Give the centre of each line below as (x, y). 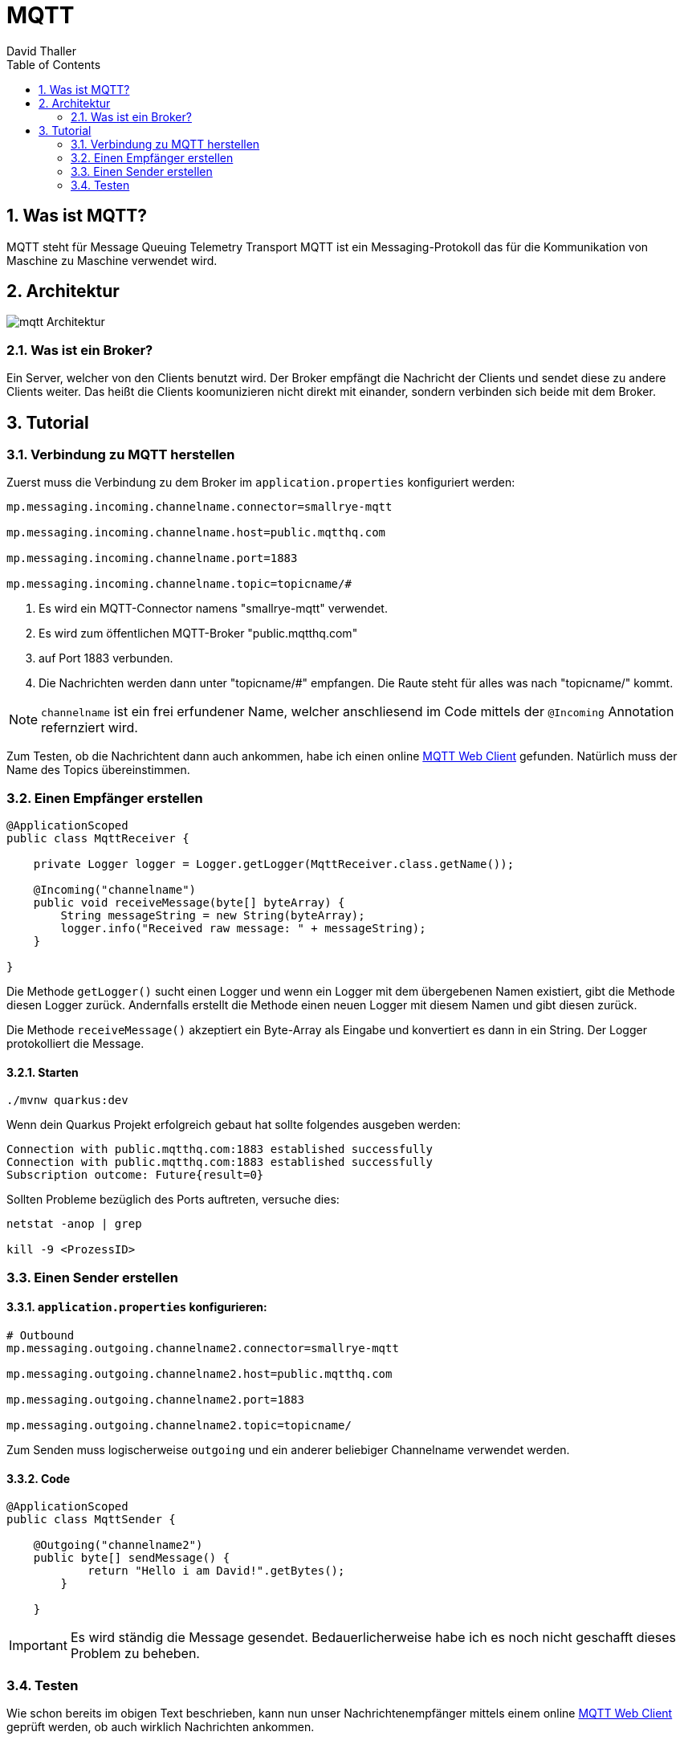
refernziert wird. (90, 728)
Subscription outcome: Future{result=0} (135, 1175)
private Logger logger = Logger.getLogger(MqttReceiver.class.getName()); (274, 864)
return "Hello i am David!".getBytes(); (216, 1571)
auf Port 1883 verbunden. (106, 658)
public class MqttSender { (91, 1520)
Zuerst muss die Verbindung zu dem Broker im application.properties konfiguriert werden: (261, 483)
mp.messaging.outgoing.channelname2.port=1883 (155, 1399)
